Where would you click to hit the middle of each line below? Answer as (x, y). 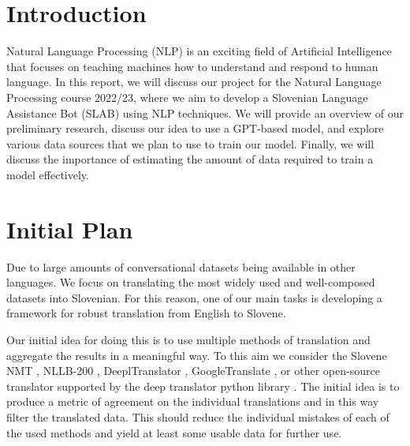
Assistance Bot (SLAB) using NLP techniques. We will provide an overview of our (205, 112)
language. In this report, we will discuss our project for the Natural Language (194, 82)
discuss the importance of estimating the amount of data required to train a (190, 159)
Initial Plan (70, 229)
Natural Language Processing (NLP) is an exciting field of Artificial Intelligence (199, 51)
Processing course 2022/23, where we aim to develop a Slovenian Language (187, 97)
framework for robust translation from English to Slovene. (146, 313)
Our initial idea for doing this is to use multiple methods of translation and (188, 339)
